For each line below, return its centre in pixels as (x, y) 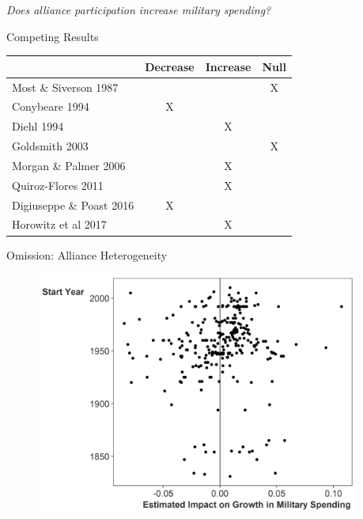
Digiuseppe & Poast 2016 (73, 205)
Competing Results (53, 36)
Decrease (170, 66)
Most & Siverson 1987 (65, 87)
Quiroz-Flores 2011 (58, 185)
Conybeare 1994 (51, 106)
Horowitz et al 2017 (59, 224)
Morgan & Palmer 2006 (69, 165)
